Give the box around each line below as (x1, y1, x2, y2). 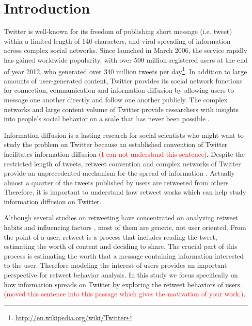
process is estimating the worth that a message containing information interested (4, 250, 244, 261)
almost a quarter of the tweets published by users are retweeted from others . (4, 177, 233, 187)
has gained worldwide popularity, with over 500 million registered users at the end (4, 54, 248, 65)
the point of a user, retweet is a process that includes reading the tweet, (4, 231, 217, 242)
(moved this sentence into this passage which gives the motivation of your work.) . (4, 289, 246, 299)
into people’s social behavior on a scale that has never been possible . (4, 114, 210, 124)
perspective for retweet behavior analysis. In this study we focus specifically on (4, 270, 238, 280)
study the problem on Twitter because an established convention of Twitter (4, 139, 228, 149)
